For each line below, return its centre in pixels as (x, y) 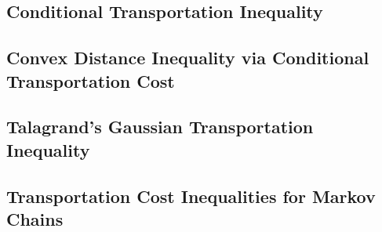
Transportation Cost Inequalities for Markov (191, 196)
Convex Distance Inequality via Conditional (188, 58)
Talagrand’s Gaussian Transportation (160, 127)
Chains (35, 218)
